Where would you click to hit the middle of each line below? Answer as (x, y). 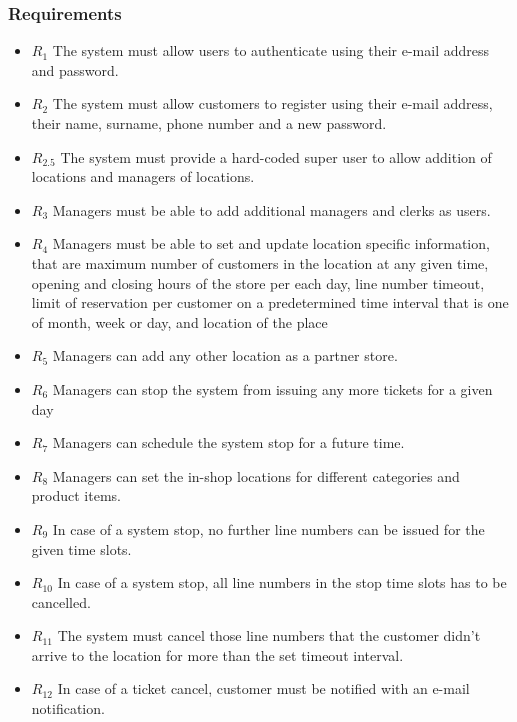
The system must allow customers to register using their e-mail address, (272, 103)
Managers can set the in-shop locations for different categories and (256, 475)
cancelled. (61, 601)
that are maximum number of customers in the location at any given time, (260, 262)
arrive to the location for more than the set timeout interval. (217, 654)
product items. (76, 495)
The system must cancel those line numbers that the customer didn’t (269, 635)
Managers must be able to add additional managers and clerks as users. (271, 209)
